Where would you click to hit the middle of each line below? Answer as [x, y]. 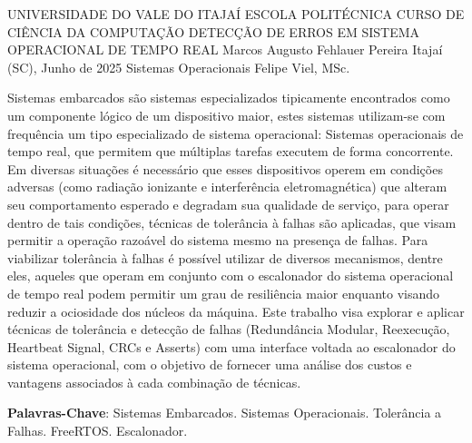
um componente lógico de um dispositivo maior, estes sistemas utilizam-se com [226, 115]
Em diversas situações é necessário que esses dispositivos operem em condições [225, 168]
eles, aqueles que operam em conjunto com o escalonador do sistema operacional [231, 276]
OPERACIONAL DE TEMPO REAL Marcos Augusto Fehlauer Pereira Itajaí [225, 49]
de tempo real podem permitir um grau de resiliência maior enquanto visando [224, 293]
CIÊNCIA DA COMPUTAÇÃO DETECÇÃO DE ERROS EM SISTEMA [214, 31]
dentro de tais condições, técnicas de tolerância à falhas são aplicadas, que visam [232, 222]
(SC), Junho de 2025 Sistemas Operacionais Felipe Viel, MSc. [179, 67]
